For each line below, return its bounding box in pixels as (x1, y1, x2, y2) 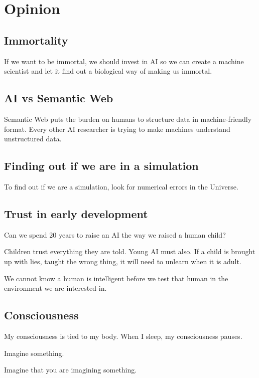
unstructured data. (4, 133, 62, 144)
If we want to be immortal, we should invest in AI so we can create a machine (4, 56, 244, 66)
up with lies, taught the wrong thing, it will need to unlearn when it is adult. (4, 256, 241, 266)
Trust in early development (4, 206, 148, 221)
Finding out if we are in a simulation (4, 158, 199, 173)
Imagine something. (4, 347, 64, 358)
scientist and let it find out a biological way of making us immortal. (4, 66, 212, 76)
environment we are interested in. (4, 283, 107, 293)
